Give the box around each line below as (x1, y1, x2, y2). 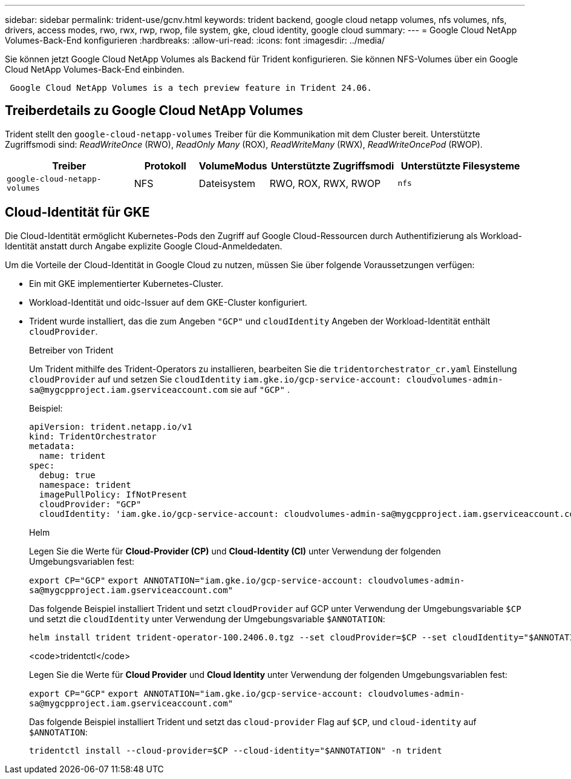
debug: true (39, 470, 96, 480)
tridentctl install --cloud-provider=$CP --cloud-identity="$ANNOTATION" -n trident (29, 745, 442, 755)
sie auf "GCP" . (230, 384, 290, 395)
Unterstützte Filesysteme (400, 159, 520, 172)
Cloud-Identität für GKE (5, 205, 150, 220)
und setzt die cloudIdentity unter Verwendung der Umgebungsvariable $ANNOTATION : (29, 613, 385, 624)
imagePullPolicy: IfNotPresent (39, 489, 188, 499)
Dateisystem (198, 177, 255, 189)
